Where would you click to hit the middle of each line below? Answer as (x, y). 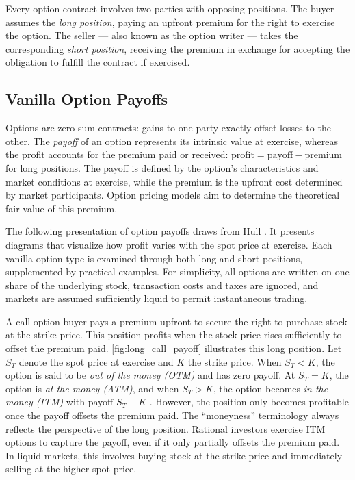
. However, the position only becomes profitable (249, 402)
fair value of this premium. (62, 208)
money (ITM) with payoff (60, 402)
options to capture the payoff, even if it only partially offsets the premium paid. (173, 442)
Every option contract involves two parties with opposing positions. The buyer (170, 8)
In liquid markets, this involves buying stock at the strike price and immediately (174, 455)
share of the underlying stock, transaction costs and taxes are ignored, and (162, 285)
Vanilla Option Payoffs (87, 99)
